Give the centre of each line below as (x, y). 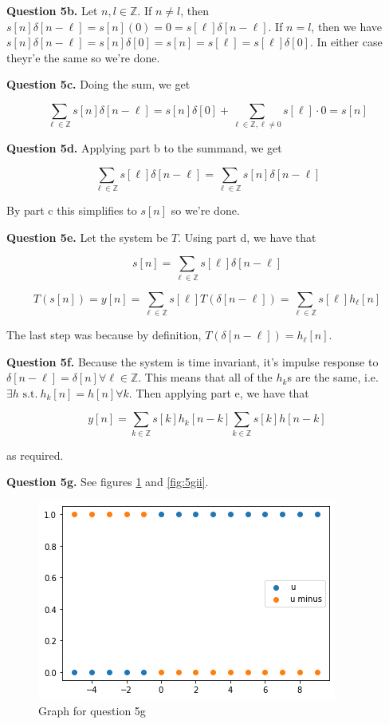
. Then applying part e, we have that (219, 392)
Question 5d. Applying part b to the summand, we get (144, 148)
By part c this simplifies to (72, 210)
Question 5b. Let (52, 10)
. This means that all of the (205, 377)
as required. (35, 455)
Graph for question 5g (92, 710)
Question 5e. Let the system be (87, 237)
